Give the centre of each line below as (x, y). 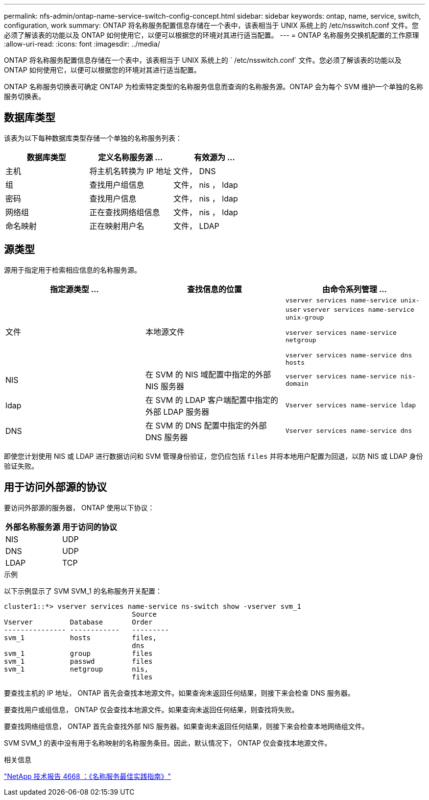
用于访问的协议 (90, 527)
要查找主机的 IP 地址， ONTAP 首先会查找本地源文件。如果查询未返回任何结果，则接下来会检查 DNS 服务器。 (179, 693)
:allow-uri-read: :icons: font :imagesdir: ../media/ (82, 44)
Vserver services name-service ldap (351, 405)
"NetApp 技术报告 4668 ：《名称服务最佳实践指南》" (88, 776)
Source (144, 614)
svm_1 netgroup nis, (76, 669)
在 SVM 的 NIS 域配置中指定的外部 (208, 374)
